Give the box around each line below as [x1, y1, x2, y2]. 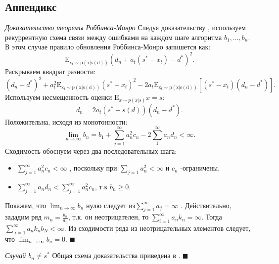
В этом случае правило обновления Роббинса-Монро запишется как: [5, 42, 211, 52]
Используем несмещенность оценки [5, 91, 112, 102]
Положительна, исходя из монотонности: [5, 116, 128, 127]
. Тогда [201, 212, 222, 222]
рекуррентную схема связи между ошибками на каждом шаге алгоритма [5, 32, 222, 42]
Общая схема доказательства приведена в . [52, 250, 181, 261]
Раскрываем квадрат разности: [5, 66, 96, 77]
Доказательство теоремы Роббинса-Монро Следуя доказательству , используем [5, 22, 246, 33]
